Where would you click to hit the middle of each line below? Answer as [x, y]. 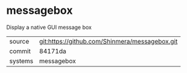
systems [21, 61]
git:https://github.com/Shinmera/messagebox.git [108, 41]
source [19, 41]
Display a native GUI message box [49, 27]
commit [20, 51]
